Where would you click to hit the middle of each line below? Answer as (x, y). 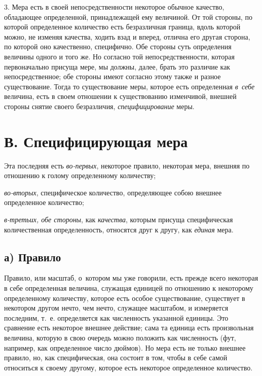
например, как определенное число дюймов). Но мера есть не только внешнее (125, 347)
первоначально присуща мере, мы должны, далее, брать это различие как (117, 66)
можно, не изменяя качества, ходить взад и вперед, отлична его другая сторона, (127, 36)
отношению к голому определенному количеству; (80, 175)
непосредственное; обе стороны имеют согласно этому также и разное (113, 76)
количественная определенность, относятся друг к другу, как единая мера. (119, 229)
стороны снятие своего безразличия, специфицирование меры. (99, 106)
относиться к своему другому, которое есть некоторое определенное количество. (128, 367)
